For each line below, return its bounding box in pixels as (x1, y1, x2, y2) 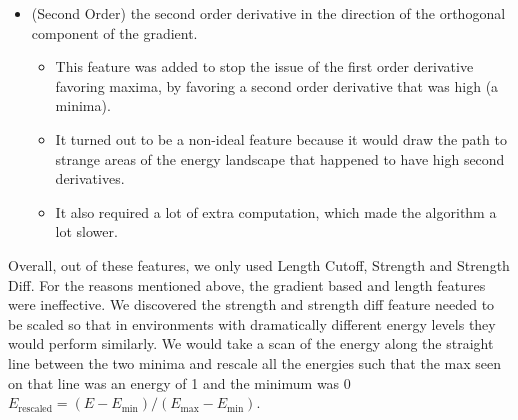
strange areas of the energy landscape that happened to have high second (55, 148, 505, 169)
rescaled (18, 403, 53, 414)
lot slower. (55, 221, 118, 242)
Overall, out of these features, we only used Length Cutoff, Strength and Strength (8, 254, 510, 275)
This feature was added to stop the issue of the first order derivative (55, 56, 474, 77)
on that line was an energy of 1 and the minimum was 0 (8, 372, 351, 393)
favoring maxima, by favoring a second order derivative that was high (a (55, 75, 499, 96)
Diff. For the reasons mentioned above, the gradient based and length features (8, 274, 486, 295)
